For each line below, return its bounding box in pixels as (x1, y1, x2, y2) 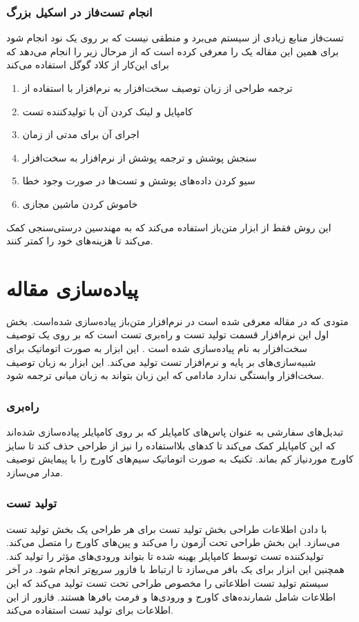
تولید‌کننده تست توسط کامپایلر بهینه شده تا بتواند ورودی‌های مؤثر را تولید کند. (6, 548, 324, 563)
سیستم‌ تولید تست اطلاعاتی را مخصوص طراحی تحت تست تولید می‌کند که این (6, 576, 329, 590)
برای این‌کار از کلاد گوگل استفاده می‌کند (6, 57, 169, 72)
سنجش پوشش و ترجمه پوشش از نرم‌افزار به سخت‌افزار (22, 150, 257, 164)
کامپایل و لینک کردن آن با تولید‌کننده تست (22, 104, 193, 118)
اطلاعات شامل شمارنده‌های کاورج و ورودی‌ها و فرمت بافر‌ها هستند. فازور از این (6, 589, 336, 603)
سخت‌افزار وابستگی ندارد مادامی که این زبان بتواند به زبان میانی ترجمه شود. (6, 368, 324, 382)
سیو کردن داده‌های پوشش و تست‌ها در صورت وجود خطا (22, 173, 255, 188)
